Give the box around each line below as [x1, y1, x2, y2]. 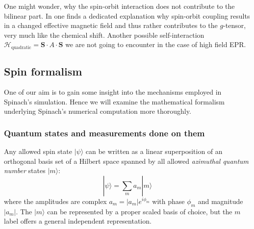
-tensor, [223, 20, 246, 30]
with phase [152, 196, 185, 206]
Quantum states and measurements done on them [4, 127, 205, 139]
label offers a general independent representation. [4, 216, 152, 226]
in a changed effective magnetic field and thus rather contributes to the [4, 20, 218, 30]
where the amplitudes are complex [4, 196, 107, 206]
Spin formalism [4, 64, 82, 79]
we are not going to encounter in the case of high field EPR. [65, 39, 246, 50]
